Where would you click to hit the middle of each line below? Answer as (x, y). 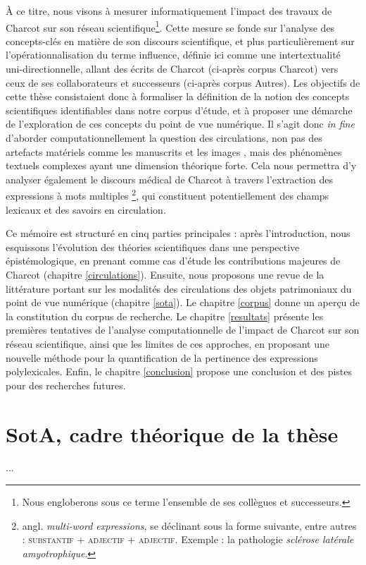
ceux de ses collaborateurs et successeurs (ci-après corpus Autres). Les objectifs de (183, 82)
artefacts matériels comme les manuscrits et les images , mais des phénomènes (174, 151)
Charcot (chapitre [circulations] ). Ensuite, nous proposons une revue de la (165, 274)
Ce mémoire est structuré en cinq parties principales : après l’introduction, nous (178, 233)
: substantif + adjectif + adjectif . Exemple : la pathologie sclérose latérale (188, 539)
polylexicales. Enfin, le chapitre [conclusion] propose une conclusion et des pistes (179, 371)
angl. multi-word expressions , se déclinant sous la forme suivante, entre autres (189, 525)
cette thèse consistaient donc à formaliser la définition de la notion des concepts (178, 96)
